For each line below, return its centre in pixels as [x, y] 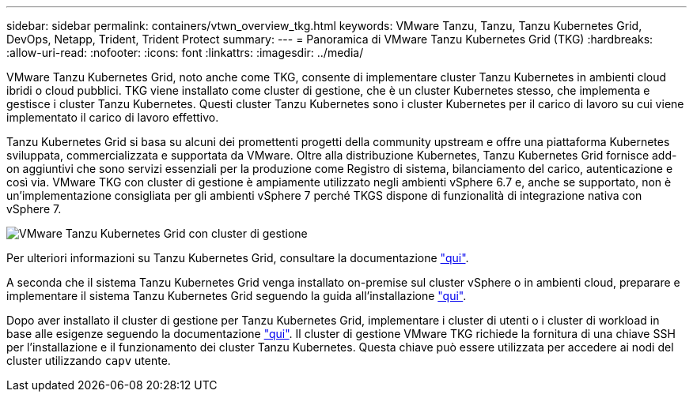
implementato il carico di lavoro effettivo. [113, 117]
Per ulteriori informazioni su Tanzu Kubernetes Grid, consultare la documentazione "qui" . [238, 258]
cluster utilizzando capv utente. [89, 360]
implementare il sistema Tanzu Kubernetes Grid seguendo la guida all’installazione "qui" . [237, 296]
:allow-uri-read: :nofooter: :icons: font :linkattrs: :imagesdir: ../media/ [185, 53]
